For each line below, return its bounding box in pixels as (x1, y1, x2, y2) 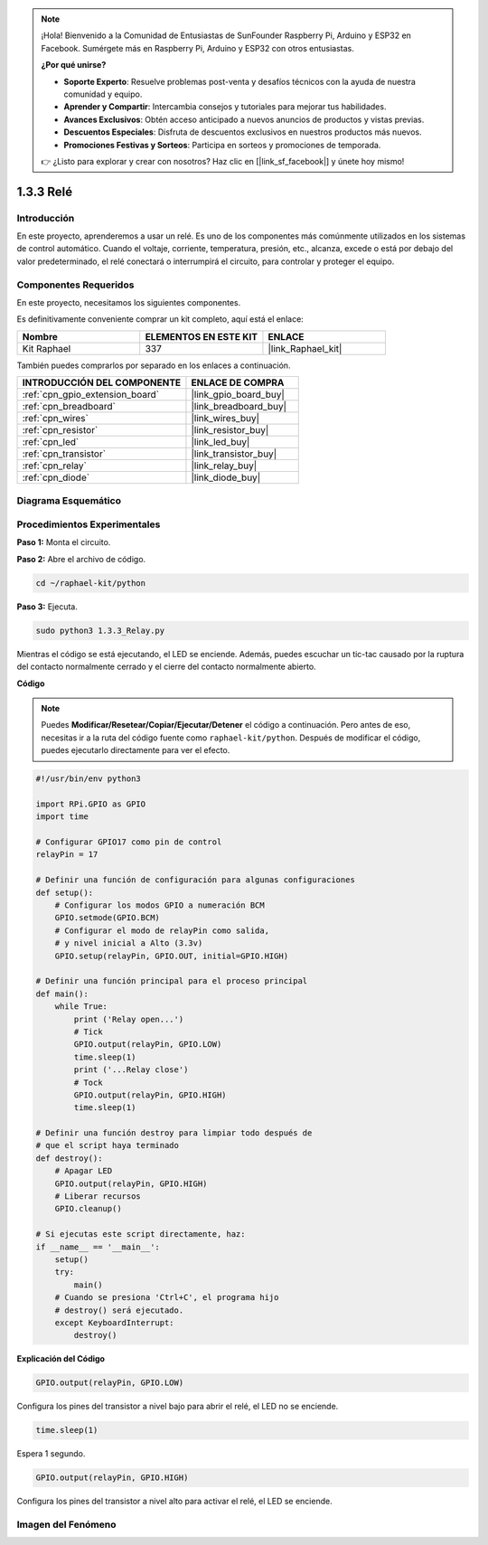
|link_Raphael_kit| (267, 342, 343, 354)
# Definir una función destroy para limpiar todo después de (35, 1128, 313, 1138)
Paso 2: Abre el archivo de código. (16, 553, 146, 564)
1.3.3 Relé (16, 184, 73, 199)
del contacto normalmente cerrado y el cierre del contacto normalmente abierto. (16, 661, 316, 673)
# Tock (73, 1077, 103, 1088)
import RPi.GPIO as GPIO (35, 798, 146, 809)
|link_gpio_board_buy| (191, 389, 285, 401)
